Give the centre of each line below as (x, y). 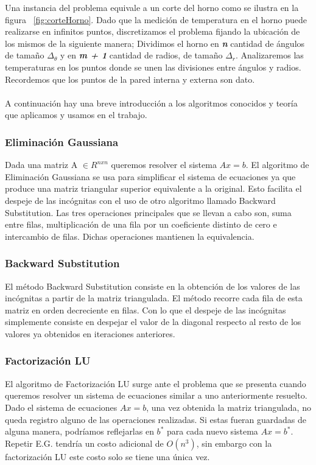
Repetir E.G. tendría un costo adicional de (84, 443)
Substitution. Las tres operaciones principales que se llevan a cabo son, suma (148, 212)
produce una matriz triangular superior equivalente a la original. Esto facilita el (153, 188)
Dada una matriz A (41, 165)
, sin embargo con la (234, 443)
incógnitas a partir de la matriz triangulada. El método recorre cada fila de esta (154, 298)
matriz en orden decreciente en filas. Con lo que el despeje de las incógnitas (146, 309)
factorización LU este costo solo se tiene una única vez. (107, 456)
